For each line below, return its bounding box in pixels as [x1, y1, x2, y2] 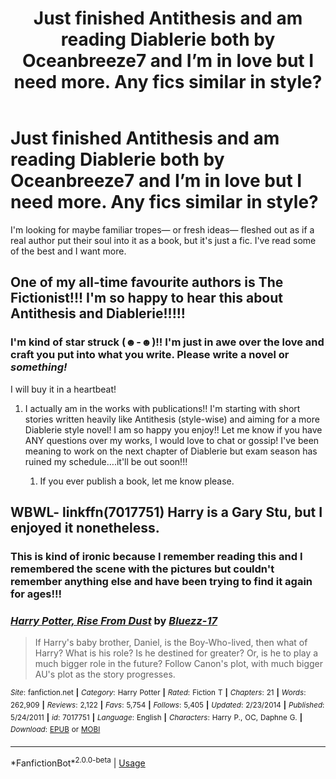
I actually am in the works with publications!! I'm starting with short [24, 402, 301, 414]
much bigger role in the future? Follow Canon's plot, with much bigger [34, 658, 323, 670]
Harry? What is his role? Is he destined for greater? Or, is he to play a [34, 647, 319, 659]
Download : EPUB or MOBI [10, 725, 101, 735]
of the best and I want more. [10, 245, 127, 257]
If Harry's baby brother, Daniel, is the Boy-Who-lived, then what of [34, 637, 308, 649]
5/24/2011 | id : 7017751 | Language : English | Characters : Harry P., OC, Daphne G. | [10, 712, 303, 722]
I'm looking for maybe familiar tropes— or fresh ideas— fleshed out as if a [10, 223, 315, 236]
